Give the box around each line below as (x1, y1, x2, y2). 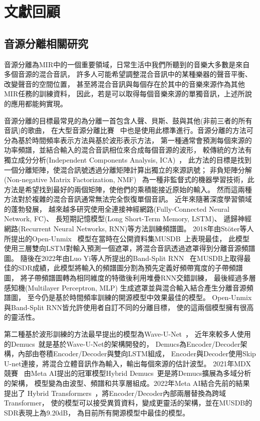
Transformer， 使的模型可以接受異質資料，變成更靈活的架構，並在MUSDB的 (4, 397, 252, 408)
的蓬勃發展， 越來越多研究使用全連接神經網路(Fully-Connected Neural (4, 203, 229, 214)
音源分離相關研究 (4, 35, 88, 51)
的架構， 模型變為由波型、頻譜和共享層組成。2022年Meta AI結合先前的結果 (4, 377, 250, 388)
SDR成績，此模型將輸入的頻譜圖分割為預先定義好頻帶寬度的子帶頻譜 (18, 262, 243, 273)
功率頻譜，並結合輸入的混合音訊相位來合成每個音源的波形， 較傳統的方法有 (4, 145, 252, 155)
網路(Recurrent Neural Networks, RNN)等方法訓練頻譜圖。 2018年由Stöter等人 (4, 223, 254, 234)
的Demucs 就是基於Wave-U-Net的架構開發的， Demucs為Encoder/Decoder (4, 338, 240, 349)
